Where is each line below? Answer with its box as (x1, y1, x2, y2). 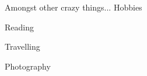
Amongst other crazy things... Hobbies (5, 1, 142, 13)
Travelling (5, 40, 40, 53)
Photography (5, 60, 51, 72)
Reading (5, 20, 34, 33)
